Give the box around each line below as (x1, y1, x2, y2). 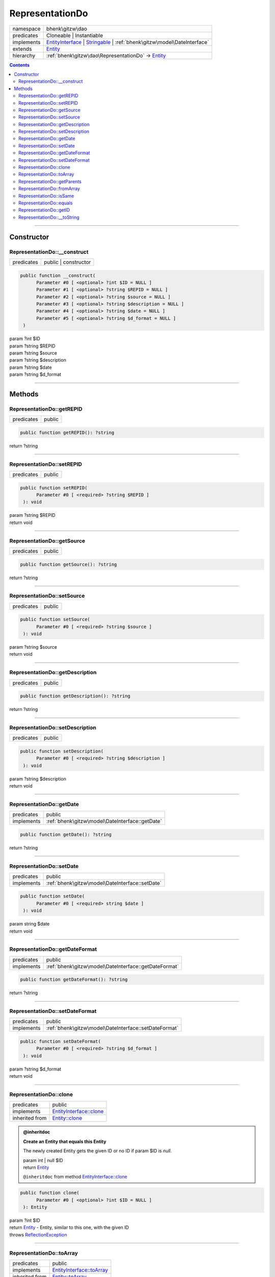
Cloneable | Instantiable (46, 32, 103, 39)
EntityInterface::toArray (52, 1267, 108, 1273)
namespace (12, 25, 41, 32)
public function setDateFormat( (20, 1038, 101, 1045)
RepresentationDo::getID (18, 207, 70, 213)
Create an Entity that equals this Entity (23, 1138, 106, 1144)
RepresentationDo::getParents (18, 178, 81, 184)
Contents (9, 62, 30, 68)
